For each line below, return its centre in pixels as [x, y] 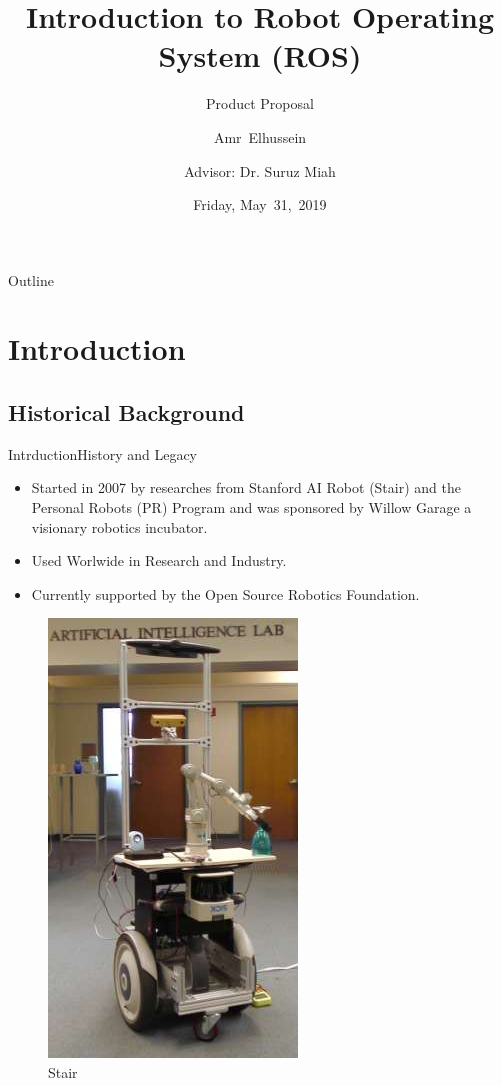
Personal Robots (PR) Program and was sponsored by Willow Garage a [251, 507]
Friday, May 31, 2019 [260, 204]
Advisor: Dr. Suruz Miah [260, 170]
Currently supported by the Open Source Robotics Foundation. [225, 593]
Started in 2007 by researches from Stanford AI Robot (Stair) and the [246, 487]
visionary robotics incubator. [119, 526]
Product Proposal [260, 103]
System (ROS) [260, 55]
